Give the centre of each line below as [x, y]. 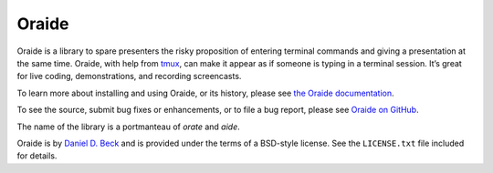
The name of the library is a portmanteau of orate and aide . [129, 127]
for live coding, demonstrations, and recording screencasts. [129, 76]
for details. [37, 156]
